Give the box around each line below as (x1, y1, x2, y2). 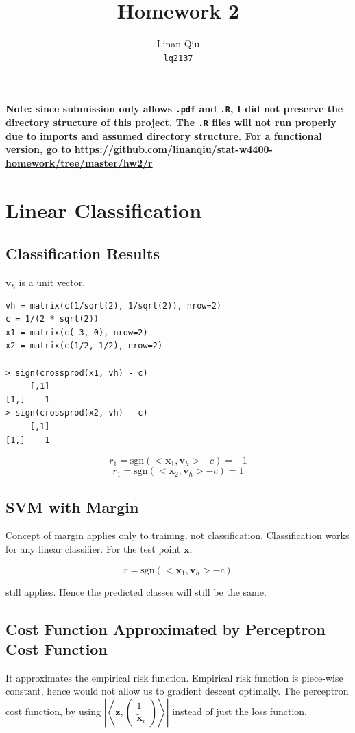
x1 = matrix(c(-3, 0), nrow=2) (5, 327, 148, 337)
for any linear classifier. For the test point (5, 541, 181, 555)
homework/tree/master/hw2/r (5, 155, 153, 169)
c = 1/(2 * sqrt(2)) (5, 314, 99, 324)
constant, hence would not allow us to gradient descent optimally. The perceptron (5, 684, 349, 698)
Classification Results (5, 243, 160, 264)
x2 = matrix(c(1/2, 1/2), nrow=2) (5, 341, 163, 351)
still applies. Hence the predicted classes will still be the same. (5, 584, 267, 599)
